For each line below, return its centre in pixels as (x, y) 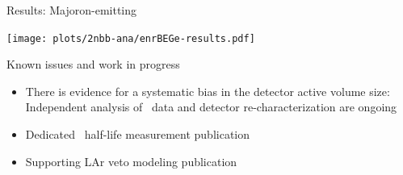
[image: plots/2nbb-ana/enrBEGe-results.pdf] (131, 38)
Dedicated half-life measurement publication (138, 134)
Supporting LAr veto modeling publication (131, 161)
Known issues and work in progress (93, 64)
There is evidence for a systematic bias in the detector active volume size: (208, 91)
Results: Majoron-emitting (72, 10)
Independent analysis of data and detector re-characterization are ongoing (211, 107)
